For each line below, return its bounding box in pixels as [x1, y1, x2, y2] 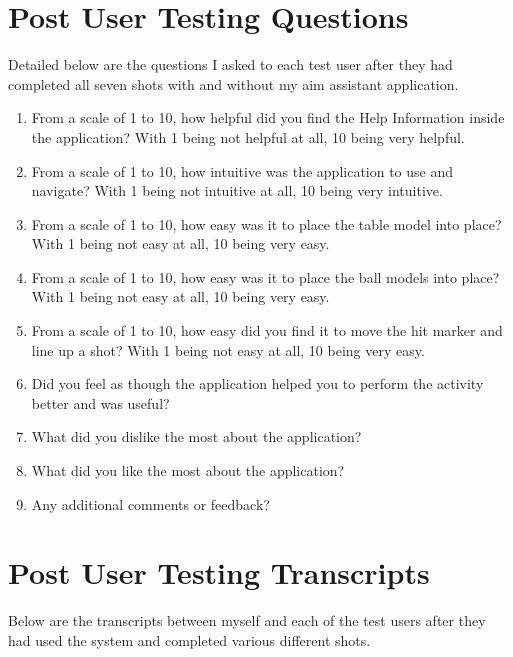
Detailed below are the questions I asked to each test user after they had [8, 54, 453, 75]
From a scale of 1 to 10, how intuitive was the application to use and [31, 160, 454, 181]
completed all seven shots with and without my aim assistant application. [8, 73, 459, 94]
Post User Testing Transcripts [8, 552, 430, 593]
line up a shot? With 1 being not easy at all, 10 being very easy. [31, 339, 425, 360]
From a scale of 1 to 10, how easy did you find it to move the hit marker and [31, 320, 503, 341]
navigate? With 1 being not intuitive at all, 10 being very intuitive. [31, 180, 443, 201]
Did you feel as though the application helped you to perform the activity [31, 373, 484, 394]
